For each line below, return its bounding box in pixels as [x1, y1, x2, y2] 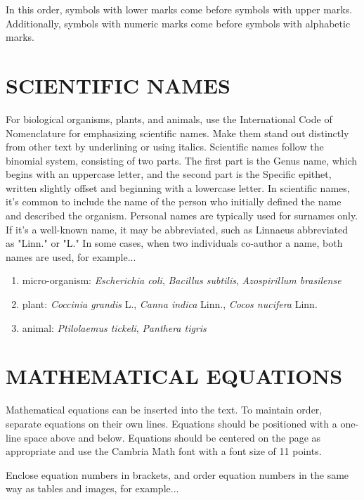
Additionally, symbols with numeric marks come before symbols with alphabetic [6, 15, 351, 30]
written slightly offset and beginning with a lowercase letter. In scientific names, [6, 180, 350, 195]
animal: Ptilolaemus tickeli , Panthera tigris [22, 320, 207, 335]
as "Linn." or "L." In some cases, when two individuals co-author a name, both [6, 236, 343, 250]
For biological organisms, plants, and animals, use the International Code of [6, 111, 332, 126]
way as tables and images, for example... [6, 481, 179, 496]
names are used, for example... [6, 249, 136, 264]
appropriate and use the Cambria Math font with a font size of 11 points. [6, 444, 322, 459]
